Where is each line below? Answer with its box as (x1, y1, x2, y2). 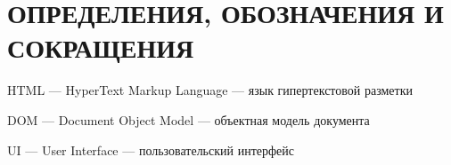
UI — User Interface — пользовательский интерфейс (7, 140, 294, 159)
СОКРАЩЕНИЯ (7, 29, 194, 66)
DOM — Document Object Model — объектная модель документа (7, 110, 370, 129)
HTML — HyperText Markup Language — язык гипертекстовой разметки (7, 81, 413, 99)
